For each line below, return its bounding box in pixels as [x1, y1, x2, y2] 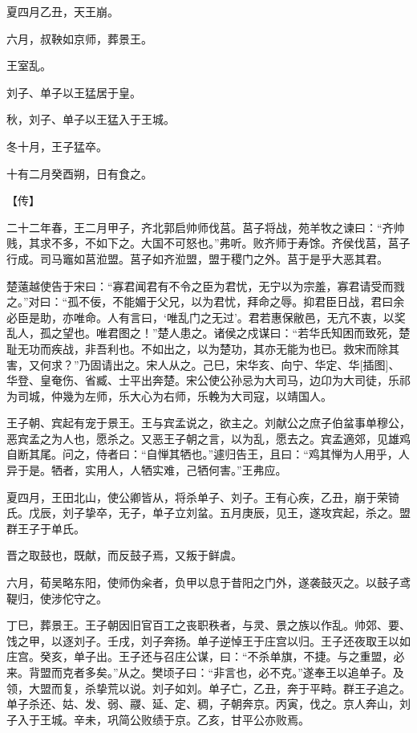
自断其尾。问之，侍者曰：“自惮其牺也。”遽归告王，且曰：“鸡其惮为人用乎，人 [6, 446, 410, 462]
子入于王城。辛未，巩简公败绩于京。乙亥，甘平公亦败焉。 [6, 711, 310, 727]
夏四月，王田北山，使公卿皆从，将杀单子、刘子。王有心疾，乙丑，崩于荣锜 [6, 488, 399, 505]
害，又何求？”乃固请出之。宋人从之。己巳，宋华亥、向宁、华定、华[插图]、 [6, 356, 400, 373]
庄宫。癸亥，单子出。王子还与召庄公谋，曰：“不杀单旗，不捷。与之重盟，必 [6, 648, 405, 665]
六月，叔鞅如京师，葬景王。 [6, 30, 152, 47]
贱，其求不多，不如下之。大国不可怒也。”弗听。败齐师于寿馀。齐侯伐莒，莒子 [6, 234, 411, 251]
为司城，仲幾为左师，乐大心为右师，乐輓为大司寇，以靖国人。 [6, 387, 332, 404]
